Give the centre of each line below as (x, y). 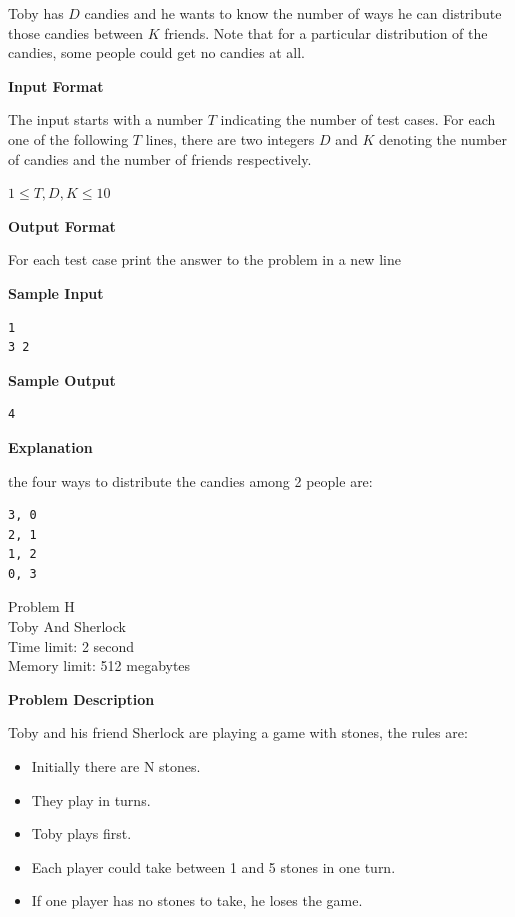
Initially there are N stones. (116, 766)
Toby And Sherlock (67, 626)
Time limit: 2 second (71, 645)
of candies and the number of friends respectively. (160, 158)
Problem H (41, 606)
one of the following (68, 138)
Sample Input (56, 292)
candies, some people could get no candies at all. (156, 52)
